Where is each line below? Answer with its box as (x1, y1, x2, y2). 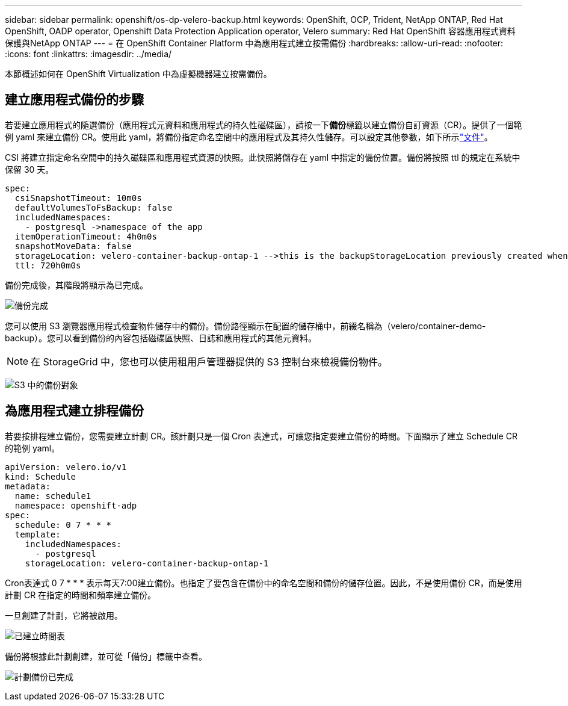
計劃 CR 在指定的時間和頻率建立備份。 (5, 589, 156, 600)
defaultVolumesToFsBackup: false (14, 202, 173, 212)
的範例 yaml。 (5, 442, 60, 453)
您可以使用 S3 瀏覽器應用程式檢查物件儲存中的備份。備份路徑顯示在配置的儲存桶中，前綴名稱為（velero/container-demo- (5, 320, 486, 331)
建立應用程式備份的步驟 (5, 92, 144, 108)
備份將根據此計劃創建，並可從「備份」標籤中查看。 (5, 651, 207, 661)
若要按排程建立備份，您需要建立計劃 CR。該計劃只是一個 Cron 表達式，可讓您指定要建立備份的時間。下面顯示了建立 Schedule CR (5, 430, 517, 441)
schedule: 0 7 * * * (14, 519, 112, 530)
